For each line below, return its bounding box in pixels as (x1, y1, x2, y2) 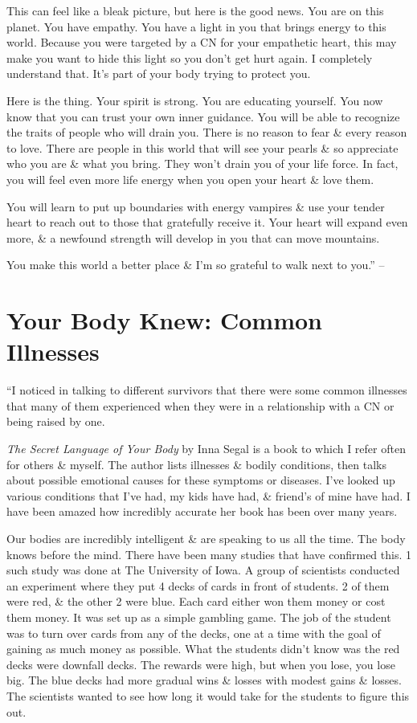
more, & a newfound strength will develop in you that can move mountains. (6, 229, 380, 246)
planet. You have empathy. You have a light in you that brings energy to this (6, 18, 386, 35)
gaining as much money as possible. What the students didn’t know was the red (6, 640, 400, 657)
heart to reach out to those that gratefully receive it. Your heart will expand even (6, 214, 408, 231)
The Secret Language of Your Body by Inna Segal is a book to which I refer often (6, 440, 406, 456)
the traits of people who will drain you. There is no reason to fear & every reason (6, 124, 407, 141)
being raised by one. (6, 413, 105, 430)
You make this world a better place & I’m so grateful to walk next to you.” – (6, 256, 385, 273)
